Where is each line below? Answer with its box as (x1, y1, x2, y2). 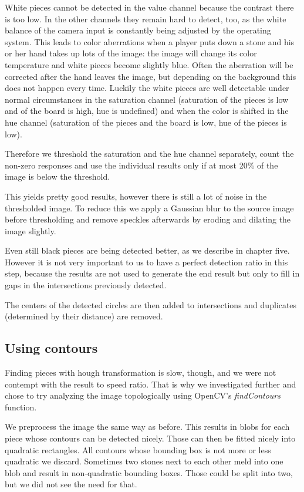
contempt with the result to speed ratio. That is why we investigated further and (5, 378, 296, 390)
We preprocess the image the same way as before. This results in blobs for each (5, 420, 290, 433)
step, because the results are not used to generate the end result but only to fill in (5, 267, 300, 279)
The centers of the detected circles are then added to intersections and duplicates (5, 298, 297, 311)
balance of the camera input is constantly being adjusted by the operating (5, 24, 271, 36)
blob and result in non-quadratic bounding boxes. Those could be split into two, (5, 466, 293, 478)
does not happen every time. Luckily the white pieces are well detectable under (5, 82, 289, 94)
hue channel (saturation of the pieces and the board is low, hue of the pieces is (5, 116, 287, 128)
